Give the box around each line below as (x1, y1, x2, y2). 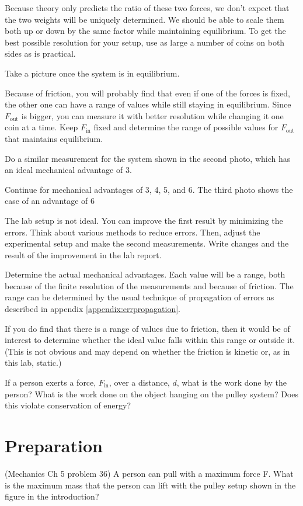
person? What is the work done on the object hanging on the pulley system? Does (5, 387, 299, 400)
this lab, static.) (5, 356, 62, 369)
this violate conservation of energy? (5, 399, 131, 411)
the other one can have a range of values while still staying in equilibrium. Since (5, 98, 291, 110)
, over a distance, (109, 376, 170, 389)
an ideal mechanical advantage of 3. (5, 164, 132, 176)
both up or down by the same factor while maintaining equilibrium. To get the (5, 25, 286, 37)
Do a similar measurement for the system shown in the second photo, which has (5, 152, 291, 164)
